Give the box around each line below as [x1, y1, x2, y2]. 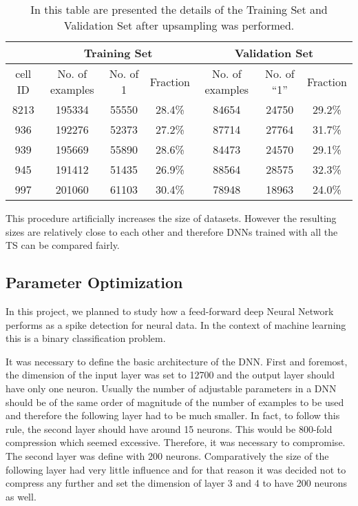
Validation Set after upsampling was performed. [63, 17, 295, 33]
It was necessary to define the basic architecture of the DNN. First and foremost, [6, 354, 348, 368]
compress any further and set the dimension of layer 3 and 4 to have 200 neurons [6, 476, 348, 490]
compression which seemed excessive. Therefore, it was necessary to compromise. [6, 435, 346, 449]
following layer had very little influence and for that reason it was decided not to [6, 462, 346, 476]
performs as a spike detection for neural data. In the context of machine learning [6, 317, 346, 332]
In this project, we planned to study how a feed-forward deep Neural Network [6, 303, 334, 318]
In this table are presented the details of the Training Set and [30, 1, 328, 17]
